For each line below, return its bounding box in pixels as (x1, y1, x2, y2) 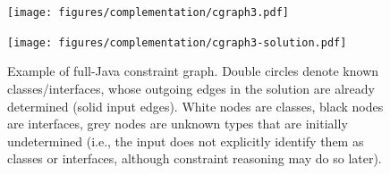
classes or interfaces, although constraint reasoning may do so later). (7, 149, 382, 168)
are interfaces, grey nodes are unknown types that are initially (7, 114, 348, 133)
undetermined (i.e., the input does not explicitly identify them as (7, 131, 364, 150)
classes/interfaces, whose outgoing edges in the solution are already (7, 79, 375, 97)
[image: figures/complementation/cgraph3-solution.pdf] (7, 36, 347, 49)
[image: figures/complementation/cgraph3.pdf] (7, 6, 289, 19)
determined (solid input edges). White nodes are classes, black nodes (7, 96, 384, 115)
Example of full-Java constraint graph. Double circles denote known (7, 62, 379, 80)
